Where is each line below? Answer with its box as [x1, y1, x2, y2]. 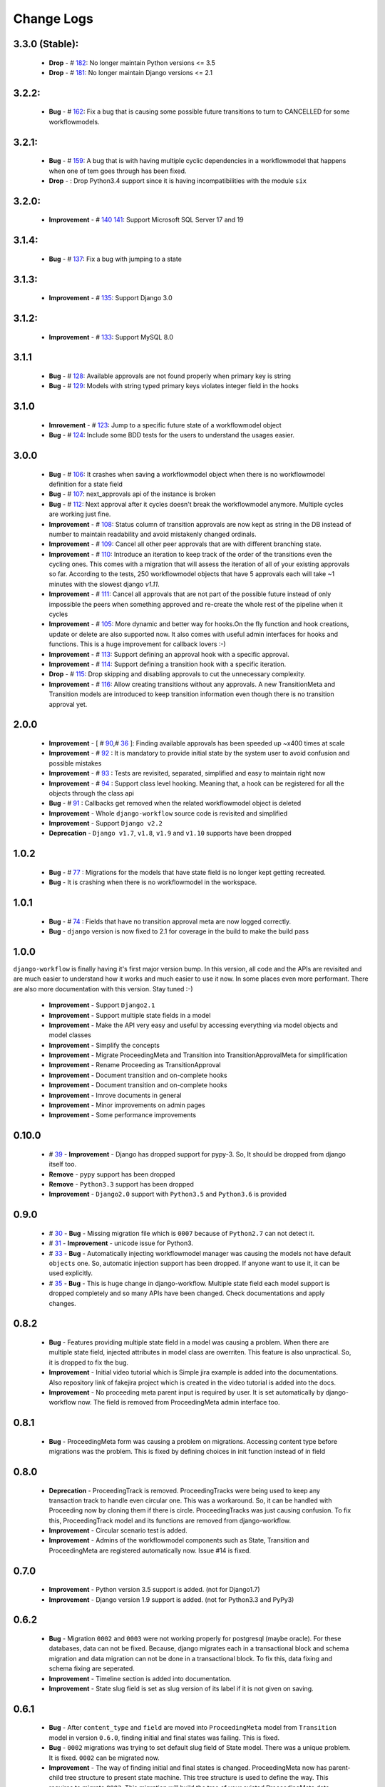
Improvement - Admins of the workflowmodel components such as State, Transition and [48, 1536, 309, 1545]
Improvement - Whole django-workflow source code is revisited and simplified [48, 808, 288, 818]
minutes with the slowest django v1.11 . [48, 580, 160, 588]
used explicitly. [48, 1269, 93, 1277]
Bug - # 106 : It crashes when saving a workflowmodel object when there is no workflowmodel [48, 470, 325, 478]
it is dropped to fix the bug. [48, 1358, 128, 1367]
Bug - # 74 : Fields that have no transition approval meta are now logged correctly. [48, 917, 292, 926]
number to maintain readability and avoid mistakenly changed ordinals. [48, 530, 257, 538]
